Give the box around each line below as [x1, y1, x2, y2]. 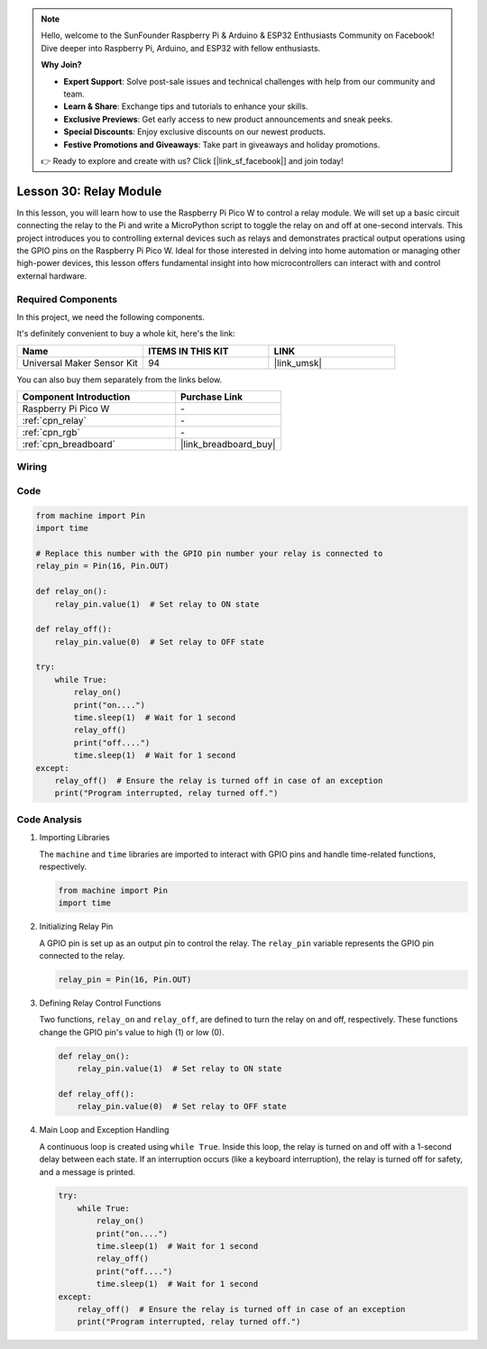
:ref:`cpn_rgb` [22, 427, 80, 439]
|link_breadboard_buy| [180, 438, 276, 451]
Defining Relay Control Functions [39, 997, 161, 1009]
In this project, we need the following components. [16, 311, 205, 322]
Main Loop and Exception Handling [39, 1124, 170, 1135]
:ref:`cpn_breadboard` [22, 438, 116, 451]
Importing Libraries [39, 832, 110, 843]
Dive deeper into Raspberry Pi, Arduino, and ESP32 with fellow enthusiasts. [41, 42, 321, 53]
